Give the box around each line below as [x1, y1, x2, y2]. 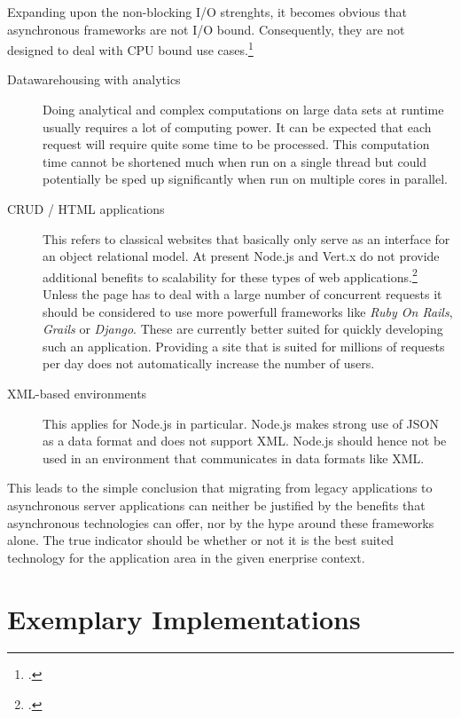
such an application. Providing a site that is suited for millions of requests [43, 336, 445, 355]
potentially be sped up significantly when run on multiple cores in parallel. [43, 170, 448, 188]
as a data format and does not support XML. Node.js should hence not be [43, 431, 447, 450]
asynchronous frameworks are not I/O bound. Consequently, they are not [7, 20, 405, 38]
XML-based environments [7, 384, 147, 402]
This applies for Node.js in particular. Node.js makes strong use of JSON [43, 414, 439, 432]
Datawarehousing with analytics [7, 70, 181, 89]
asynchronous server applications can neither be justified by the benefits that [7, 495, 426, 514]
